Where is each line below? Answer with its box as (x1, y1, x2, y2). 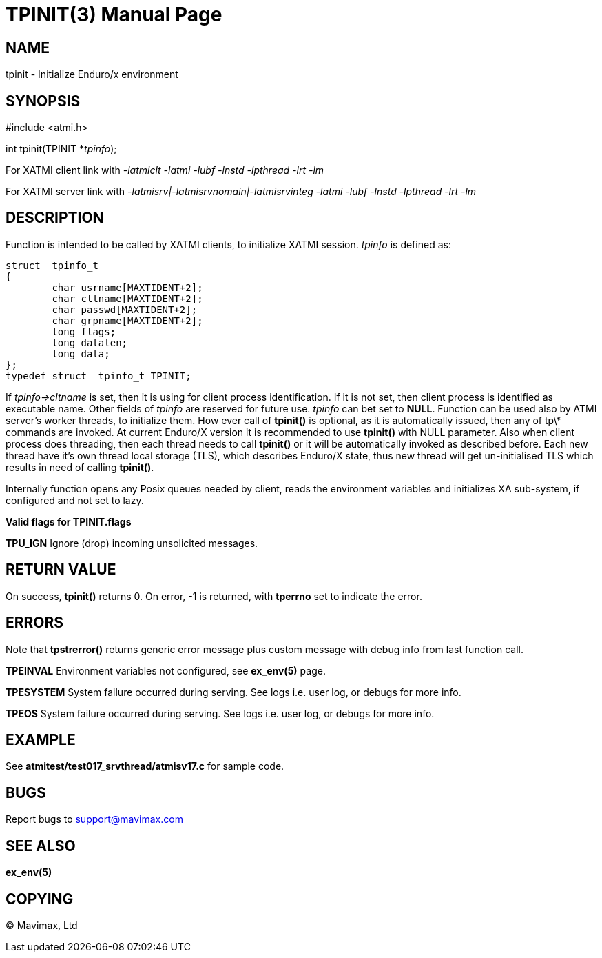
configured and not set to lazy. (6, 494, 144, 506)
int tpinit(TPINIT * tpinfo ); (6, 143, 117, 155)
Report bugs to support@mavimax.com (6, 813, 183, 826)
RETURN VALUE (6, 561, 116, 579)
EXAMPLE (6, 730, 76, 748)
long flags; (52, 326, 116, 337)
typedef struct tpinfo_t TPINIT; (6, 370, 191, 381)
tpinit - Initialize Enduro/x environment (6, 68, 178, 81)
